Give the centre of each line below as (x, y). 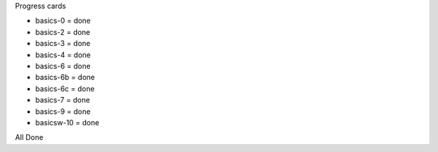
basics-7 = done (63, 100)
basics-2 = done (63, 32)
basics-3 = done (63, 44)
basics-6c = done (65, 88)
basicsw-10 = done (67, 122)
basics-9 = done (63, 111)
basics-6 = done (63, 65)
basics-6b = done (65, 78)
